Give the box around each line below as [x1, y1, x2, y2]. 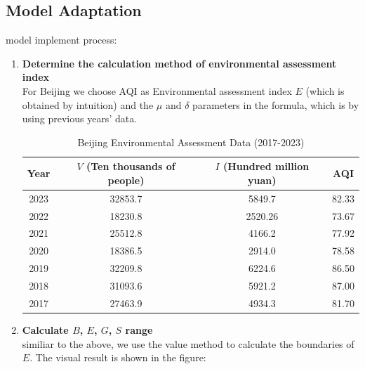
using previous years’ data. [22, 111, 138, 126]
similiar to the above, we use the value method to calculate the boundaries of [22, 336, 354, 351]
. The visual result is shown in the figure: [29, 350, 206, 365]
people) [107, 172, 145, 187]
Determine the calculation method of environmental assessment [22, 56, 337, 70]
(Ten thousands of [86, 159, 175, 174]
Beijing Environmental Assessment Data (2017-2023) [77, 134, 305, 149]
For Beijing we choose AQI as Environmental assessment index [22, 83, 292, 98]
